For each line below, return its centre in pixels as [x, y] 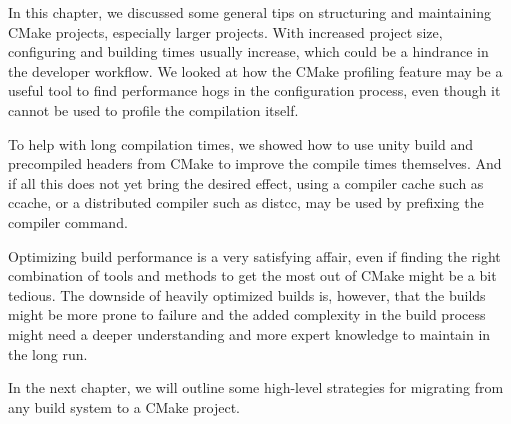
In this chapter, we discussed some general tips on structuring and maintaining [249, 12]
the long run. [48, 353]
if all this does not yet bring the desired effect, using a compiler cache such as [246, 182]
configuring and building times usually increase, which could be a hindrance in [248, 51]
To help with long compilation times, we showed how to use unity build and [240, 143]
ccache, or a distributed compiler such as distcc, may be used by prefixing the [246, 202]
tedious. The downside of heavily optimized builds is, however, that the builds [247, 294]
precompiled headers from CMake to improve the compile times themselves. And [255, 163]
